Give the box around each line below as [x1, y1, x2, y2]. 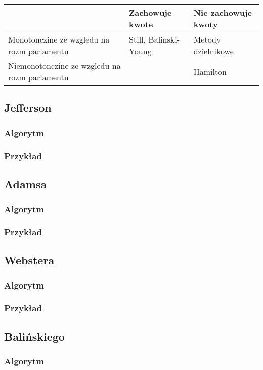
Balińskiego [4, 328, 65, 344]
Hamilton [193, 65, 227, 77]
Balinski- [148, 33, 180, 45]
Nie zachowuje [193, 7, 252, 18]
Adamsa [4, 176, 47, 191]
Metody [193, 33, 221, 45]
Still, [129, 33, 146, 45]
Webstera [4, 252, 55, 268]
